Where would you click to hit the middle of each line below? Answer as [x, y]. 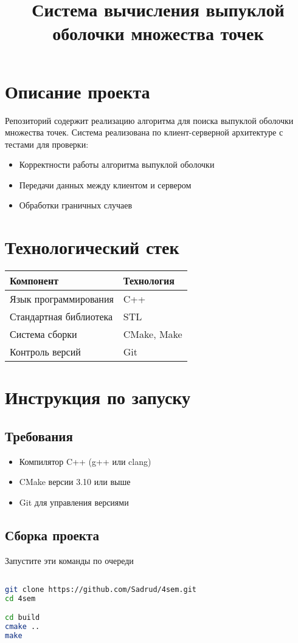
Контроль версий [45, 352]
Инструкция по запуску [98, 397]
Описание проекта [78, 91]
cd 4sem [20, 598]
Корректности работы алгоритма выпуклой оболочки [117, 164]
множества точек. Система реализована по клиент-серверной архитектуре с [144, 132]
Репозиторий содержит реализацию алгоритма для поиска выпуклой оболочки [149, 120]
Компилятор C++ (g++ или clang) [85, 461]
